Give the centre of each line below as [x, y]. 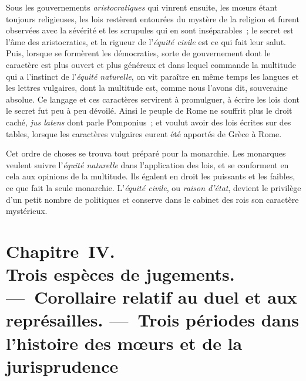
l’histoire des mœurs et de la [124, 343]
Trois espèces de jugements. [120, 274]
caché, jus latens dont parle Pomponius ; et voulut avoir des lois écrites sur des [149, 122]
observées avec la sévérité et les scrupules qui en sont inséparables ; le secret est [150, 30]
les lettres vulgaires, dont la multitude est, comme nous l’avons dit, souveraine [147, 88]
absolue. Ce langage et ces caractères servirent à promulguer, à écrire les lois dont [153, 99]
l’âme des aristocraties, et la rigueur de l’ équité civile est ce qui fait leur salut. [146, 41]
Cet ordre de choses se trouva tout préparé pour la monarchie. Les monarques [146, 153]
